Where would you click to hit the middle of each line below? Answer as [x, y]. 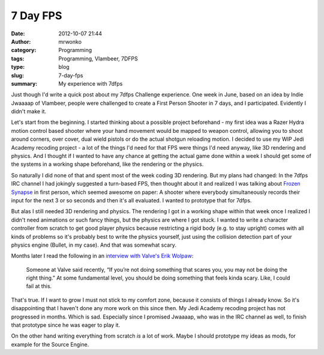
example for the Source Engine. [50, 344]
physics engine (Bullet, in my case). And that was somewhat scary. [94, 245]
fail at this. [39, 286]
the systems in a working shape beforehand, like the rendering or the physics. [107, 164]
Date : [18, 34]
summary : [24, 83]
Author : [21, 41]
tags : [18, 58]
